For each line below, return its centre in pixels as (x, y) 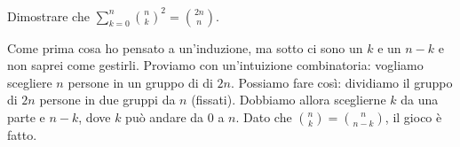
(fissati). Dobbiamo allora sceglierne (289, 100)
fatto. (22, 134)
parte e (26, 116)
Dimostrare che (48, 15)
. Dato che (264, 116)
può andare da (165, 116)
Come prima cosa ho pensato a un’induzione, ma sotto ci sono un (185, 47)
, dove (95, 116)
